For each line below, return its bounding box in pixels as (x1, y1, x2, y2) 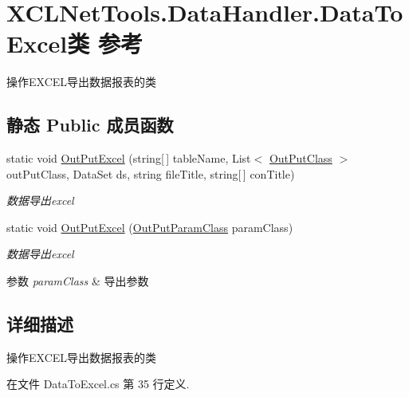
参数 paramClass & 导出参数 (6, 273, 149, 289)
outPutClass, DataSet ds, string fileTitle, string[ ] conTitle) (6, 165, 295, 182)
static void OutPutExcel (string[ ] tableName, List (6, 150, 251, 167)
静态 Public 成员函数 (6, 112, 174, 137)
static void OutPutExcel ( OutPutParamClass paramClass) (6, 218, 293, 235)
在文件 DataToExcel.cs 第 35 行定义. (6, 375, 190, 392)
